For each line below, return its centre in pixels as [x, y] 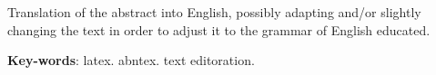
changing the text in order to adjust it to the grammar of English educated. [219, 29]
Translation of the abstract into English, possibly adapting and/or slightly [214, 12]
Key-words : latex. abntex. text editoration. [131, 60]
